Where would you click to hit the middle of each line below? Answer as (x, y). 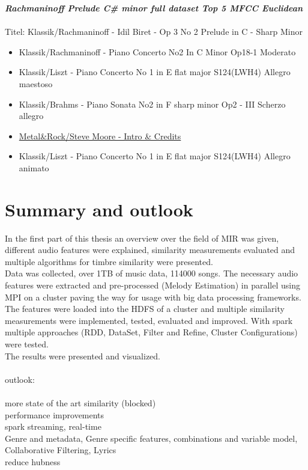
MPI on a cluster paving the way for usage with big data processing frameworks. (153, 297)
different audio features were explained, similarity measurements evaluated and (150, 250)
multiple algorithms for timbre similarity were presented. (109, 261)
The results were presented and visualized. (83, 356)
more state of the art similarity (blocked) (80, 402)
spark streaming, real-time (53, 426)
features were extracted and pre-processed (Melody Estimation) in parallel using (152, 285)
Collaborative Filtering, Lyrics (61, 450)
